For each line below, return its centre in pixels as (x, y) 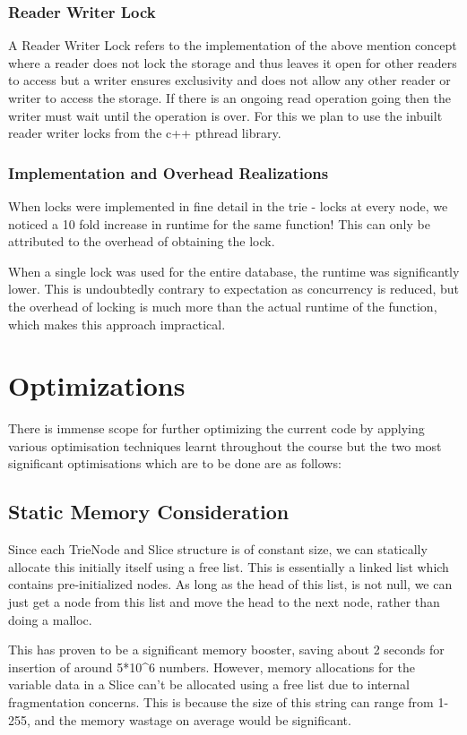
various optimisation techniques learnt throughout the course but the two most (225, 445)
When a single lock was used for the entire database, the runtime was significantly (234, 271)
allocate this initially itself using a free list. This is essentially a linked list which (229, 566)
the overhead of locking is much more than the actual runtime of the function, (223, 306)
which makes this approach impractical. (117, 324)
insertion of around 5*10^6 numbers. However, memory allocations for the (212, 667)
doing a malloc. (50, 619)
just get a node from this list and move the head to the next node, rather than (224, 602)
